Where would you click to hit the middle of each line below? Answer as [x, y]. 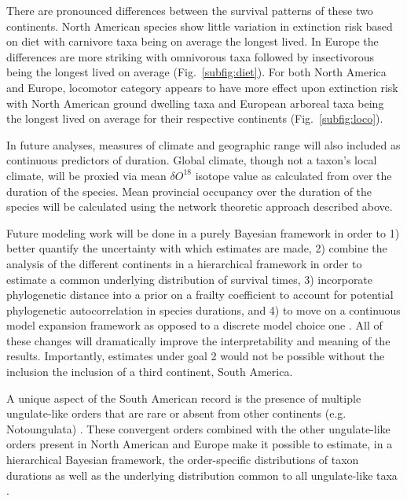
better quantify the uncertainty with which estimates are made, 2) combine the [197, 248]
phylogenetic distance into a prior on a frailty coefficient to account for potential [200, 295]
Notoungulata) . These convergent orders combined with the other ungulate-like [198, 428]
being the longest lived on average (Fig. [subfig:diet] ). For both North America [196, 72]
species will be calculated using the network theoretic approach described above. [200, 206]
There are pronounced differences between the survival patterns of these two [190, 10]
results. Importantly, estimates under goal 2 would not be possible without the [196, 356]
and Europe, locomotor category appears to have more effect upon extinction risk [202, 87]
